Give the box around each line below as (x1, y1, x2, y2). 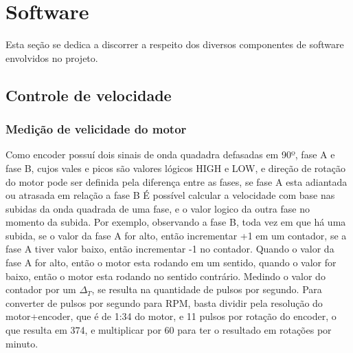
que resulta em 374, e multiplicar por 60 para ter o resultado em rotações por (5, 323, 332, 337)
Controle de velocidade (5, 84, 172, 105)
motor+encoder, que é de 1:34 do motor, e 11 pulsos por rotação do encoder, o (5, 309, 337, 323)
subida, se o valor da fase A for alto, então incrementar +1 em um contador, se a (5, 228, 347, 242)
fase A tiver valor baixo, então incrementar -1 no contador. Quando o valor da (5, 242, 334, 256)
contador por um (5, 282, 76, 297)
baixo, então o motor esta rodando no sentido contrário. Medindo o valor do (5, 268, 326, 283)
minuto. (5, 336, 38, 350)
